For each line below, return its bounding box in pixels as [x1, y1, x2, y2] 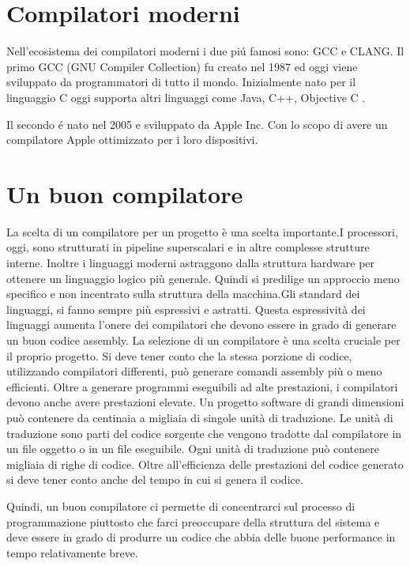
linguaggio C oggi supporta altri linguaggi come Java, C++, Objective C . [6, 89, 366, 105]
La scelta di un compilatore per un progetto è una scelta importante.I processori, [6, 223, 398, 240]
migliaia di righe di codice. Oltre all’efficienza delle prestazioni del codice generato [6, 455, 404, 472]
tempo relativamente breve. [6, 544, 138, 560]
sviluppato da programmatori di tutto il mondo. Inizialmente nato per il [6, 74, 356, 90]
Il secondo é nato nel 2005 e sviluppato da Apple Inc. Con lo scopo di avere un [6, 115, 388, 132]
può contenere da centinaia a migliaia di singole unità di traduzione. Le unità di [6, 409, 393, 425]
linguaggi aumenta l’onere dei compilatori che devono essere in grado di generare [6, 316, 397, 333]
